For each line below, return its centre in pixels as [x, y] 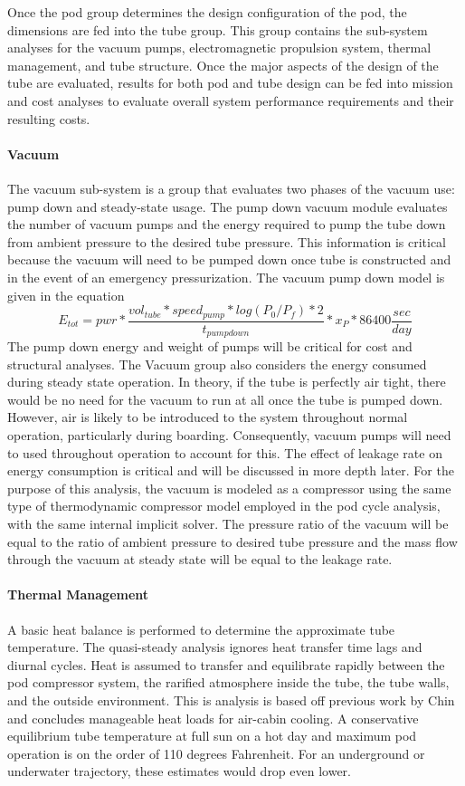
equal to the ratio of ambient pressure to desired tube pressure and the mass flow [232, 541]
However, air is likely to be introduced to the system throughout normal [208, 417]
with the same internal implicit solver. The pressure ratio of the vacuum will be [228, 523]
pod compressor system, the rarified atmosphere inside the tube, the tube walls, [228, 682]
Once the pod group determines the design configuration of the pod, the [207, 12]
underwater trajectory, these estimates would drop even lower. [180, 771]
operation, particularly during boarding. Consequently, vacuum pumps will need [229, 435]
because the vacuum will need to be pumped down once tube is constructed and [229, 259]
